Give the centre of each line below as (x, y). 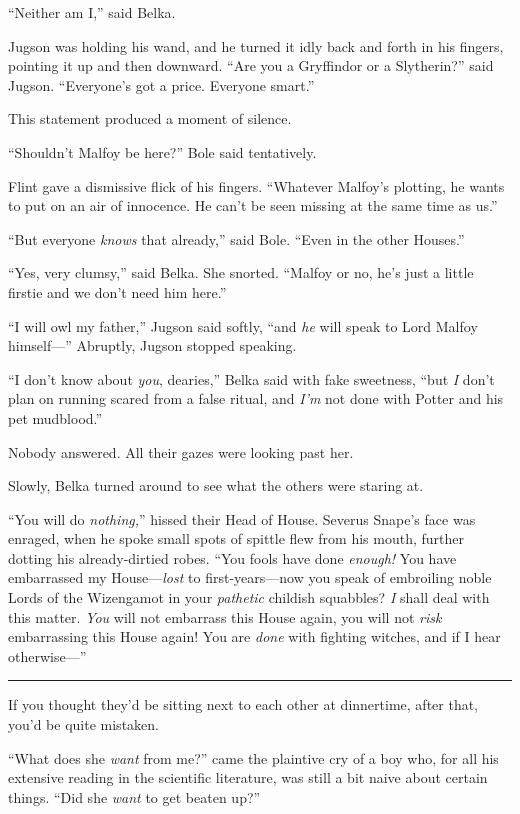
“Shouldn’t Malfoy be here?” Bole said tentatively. (162, 151)
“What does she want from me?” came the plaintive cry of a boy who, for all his (253, 757)
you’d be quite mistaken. (83, 724)
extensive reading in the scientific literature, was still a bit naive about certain (248, 777)
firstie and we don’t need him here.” (117, 291)
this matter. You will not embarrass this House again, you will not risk (225, 616)
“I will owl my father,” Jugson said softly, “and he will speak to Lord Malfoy (243, 325)
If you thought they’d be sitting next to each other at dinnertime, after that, (243, 704)
